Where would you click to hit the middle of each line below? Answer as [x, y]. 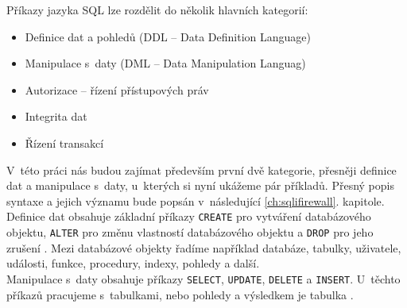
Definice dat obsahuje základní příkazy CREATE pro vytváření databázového [189, 216]
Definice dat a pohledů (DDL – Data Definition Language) [168, 36]
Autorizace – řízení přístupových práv [117, 89]
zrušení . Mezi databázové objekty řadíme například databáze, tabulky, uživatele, [204, 247]
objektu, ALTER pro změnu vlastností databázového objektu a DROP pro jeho [190, 232]
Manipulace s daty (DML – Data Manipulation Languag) [165, 63]
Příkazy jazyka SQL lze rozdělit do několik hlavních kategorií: [157, 10]
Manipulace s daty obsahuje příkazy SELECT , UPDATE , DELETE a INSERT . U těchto [203, 278]
